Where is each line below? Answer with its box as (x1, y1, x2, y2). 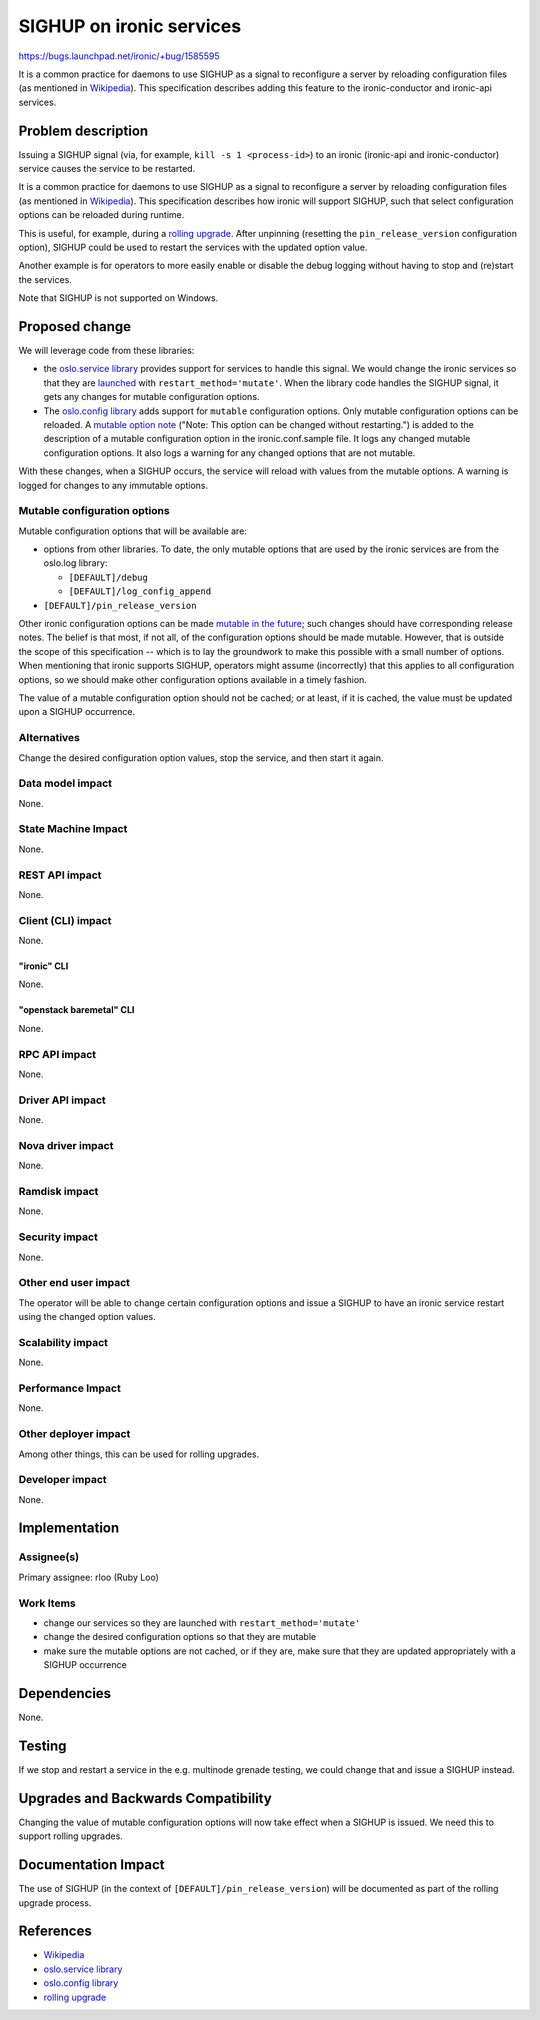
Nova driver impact (18, 1138, 114, 1152)
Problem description (18, 122, 149, 139)
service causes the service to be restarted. (18, 163, 196, 175)
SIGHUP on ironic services (18, 15, 242, 37)
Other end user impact (18, 1276, 130, 1290)
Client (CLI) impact (18, 913, 112, 927)
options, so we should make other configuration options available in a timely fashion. (18, 673, 367, 685)
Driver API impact (18, 1093, 107, 1107)
